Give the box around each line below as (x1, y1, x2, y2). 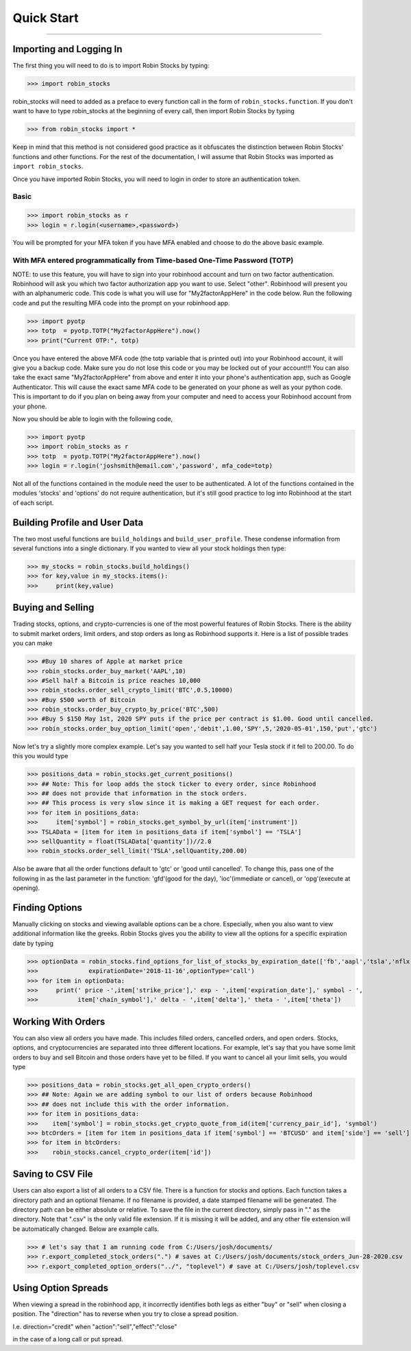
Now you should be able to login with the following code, (12, 414, 173, 423)
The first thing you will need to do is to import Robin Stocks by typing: (12, 62, 210, 70)
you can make (12, 639, 53, 648)
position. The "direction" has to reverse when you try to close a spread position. (12, 1310, 239, 1318)
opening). (12, 884, 40, 892)
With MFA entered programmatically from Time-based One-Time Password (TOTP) (12, 256, 294, 266)
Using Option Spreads (12, 1282, 109, 1293)
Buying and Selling (12, 602, 95, 613)
